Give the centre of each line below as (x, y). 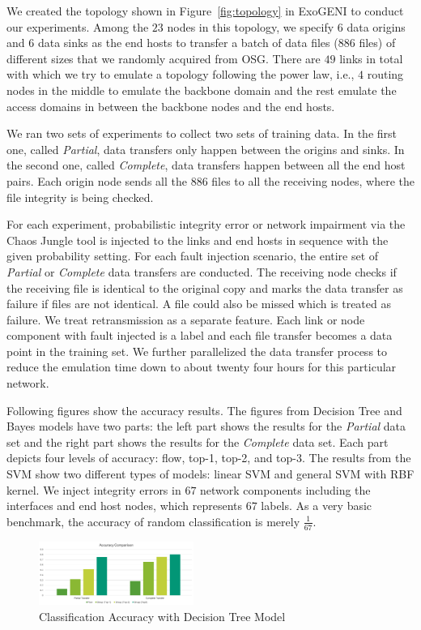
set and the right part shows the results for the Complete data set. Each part (198, 441)
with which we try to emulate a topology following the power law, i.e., (181, 74)
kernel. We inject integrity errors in (94, 489)
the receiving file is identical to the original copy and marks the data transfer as (205, 287)
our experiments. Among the (78, 26)
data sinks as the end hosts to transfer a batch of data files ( (188, 43)
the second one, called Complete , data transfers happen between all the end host (206, 165)
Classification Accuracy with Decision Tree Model (162, 616)
